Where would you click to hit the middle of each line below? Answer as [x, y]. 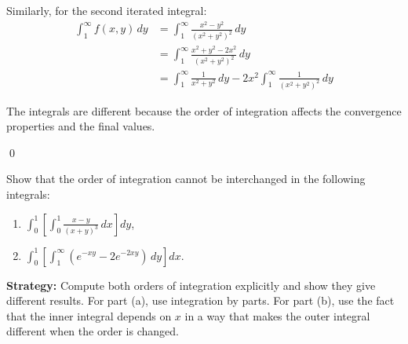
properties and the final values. [81, 126]
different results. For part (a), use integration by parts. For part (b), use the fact [200, 300]
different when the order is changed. [93, 331]
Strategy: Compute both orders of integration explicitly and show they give [191, 285]
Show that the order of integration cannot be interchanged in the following [186, 179]
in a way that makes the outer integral [277, 315]
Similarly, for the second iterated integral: [107, 10]
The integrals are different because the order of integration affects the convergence [204, 110]
